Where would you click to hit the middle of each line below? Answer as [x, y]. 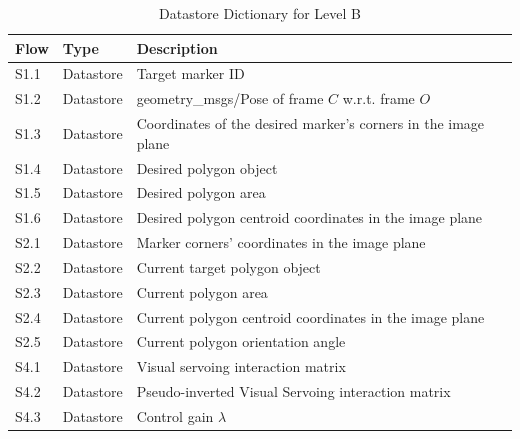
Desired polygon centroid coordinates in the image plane [309, 217]
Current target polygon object [228, 266]
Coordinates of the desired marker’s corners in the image [310, 123]
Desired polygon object [207, 167]
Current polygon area [202, 291]
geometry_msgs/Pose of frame [230, 98]
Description [177, 47]
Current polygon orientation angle [241, 341]
